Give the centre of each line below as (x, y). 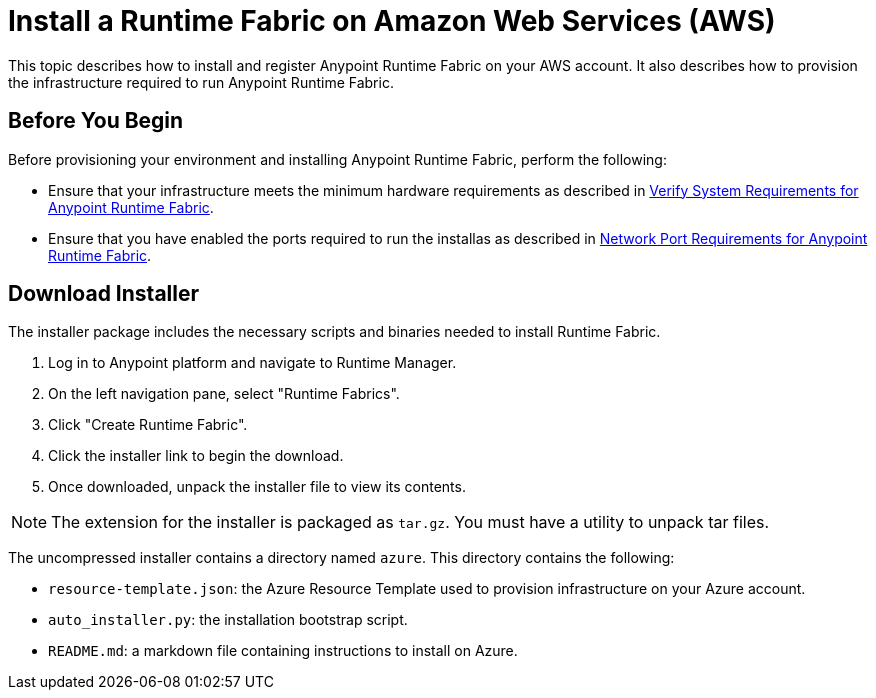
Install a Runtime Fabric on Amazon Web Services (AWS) (392, 21)
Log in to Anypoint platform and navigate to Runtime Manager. (252, 363)
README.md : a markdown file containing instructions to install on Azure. (283, 651)
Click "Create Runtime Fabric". (148, 425)
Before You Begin (96, 121)
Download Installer (104, 294)
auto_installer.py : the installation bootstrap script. (228, 620)
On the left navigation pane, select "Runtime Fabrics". (224, 394)
